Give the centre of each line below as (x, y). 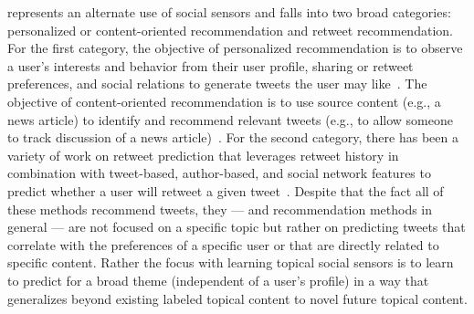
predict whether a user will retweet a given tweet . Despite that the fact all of (226, 190)
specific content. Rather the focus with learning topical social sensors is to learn (231, 262)
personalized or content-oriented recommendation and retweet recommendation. (230, 30)
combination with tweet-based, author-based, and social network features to (219, 173)
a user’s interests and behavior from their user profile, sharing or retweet (211, 65)
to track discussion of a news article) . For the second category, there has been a (233, 137)
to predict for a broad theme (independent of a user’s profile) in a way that (218, 280)
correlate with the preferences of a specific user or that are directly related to (223, 244)
